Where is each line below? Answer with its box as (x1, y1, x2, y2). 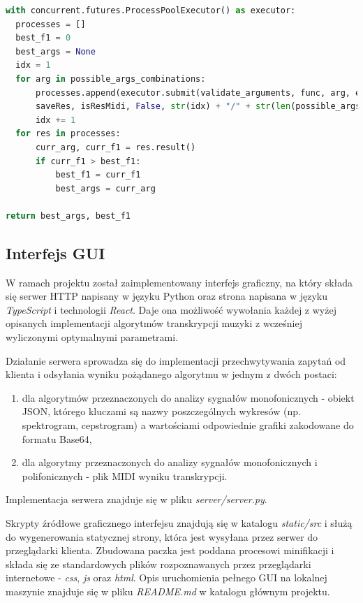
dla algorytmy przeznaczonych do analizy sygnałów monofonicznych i (22, 455, 318, 470)
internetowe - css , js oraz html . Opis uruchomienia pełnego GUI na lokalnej (6, 570, 327, 585)
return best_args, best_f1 (6, 210, 131, 221)
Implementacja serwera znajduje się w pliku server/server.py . (6, 492, 267, 507)
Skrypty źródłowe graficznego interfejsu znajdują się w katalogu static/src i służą (6, 516, 353, 530)
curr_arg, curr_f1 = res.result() (35, 142, 196, 152)
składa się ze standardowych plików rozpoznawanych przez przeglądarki (6, 556, 311, 571)
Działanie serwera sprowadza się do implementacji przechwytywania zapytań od (6, 353, 346, 368)
